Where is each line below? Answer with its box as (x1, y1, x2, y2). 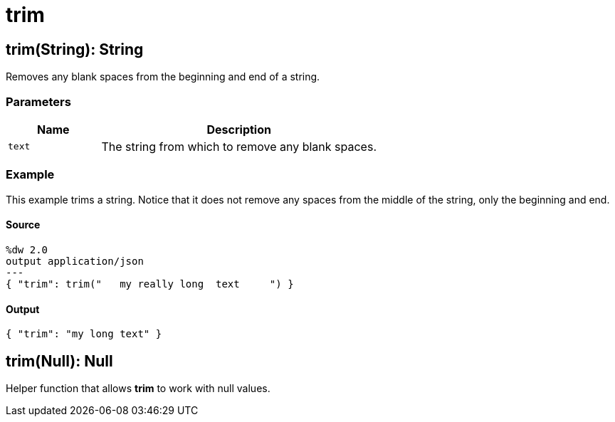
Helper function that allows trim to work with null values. (6, 381, 270, 394)
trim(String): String (6, 40, 144, 58)
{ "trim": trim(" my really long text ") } (6, 278, 294, 290)
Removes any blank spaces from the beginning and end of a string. (6, 70, 320, 83)
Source (6, 218, 41, 231)
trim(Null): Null (6, 352, 113, 370)
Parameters (6, 94, 71, 109)
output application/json (6, 255, 144, 267)
